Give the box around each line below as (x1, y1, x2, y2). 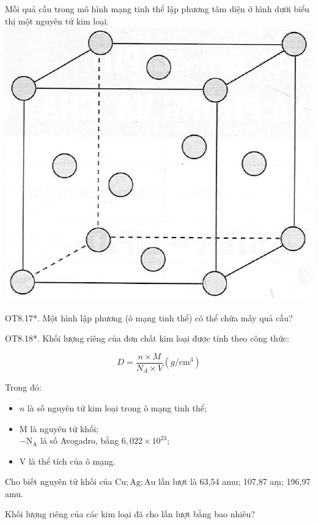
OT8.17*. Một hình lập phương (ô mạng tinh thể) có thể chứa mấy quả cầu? (5, 311, 293, 324)
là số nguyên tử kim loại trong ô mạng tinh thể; (27, 401, 207, 414)
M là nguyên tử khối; (19, 422, 98, 435)
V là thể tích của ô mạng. (19, 454, 116, 467)
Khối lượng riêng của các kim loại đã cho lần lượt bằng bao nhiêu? (5, 507, 255, 520)
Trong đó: (5, 381, 42, 394)
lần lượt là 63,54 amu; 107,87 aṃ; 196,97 (158, 475, 311, 488)
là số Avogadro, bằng (40, 434, 119, 447)
